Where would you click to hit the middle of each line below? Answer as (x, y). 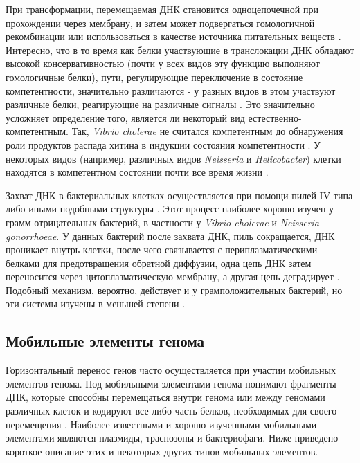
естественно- (275, 117)
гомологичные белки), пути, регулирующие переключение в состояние (154, 76)
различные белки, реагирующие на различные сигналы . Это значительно (160, 104)
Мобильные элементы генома (105, 341)
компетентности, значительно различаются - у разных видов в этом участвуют (171, 90)
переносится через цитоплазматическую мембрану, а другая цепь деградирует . (173, 276)
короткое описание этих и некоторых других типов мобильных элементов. (162, 451)
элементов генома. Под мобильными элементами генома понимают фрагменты (171, 383)
